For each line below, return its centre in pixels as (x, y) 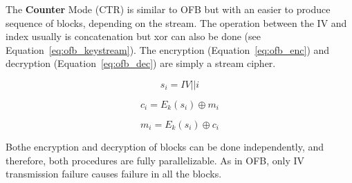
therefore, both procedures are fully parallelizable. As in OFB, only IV (155, 160)
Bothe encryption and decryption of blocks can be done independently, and (165, 146)
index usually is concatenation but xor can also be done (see (133, 36)
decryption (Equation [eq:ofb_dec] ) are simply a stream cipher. (141, 63)
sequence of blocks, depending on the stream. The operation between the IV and (176, 22)
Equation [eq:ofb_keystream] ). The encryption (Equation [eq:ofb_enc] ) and (168, 49)
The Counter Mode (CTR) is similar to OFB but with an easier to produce (168, 9)
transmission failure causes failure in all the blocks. (114, 174)
